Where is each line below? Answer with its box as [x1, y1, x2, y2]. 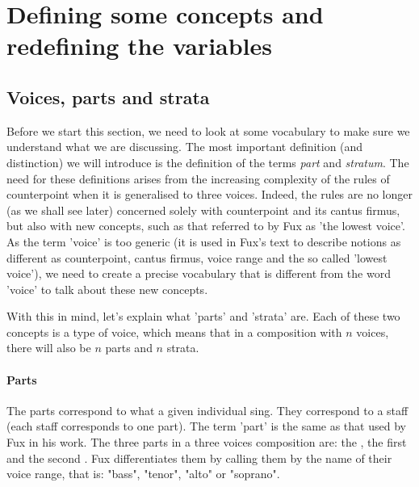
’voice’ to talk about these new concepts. [6, 280, 208, 297]
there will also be [6, 339, 91, 356]
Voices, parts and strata [6, 84, 210, 109]
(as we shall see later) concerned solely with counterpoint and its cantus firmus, [6, 201, 400, 218]
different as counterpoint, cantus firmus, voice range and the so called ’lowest [6, 249, 388, 266]
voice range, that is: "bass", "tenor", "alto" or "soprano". [6, 465, 280, 482]
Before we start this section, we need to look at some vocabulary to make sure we [6, 122, 410, 139]
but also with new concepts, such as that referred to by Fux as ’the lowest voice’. [6, 217, 405, 234]
